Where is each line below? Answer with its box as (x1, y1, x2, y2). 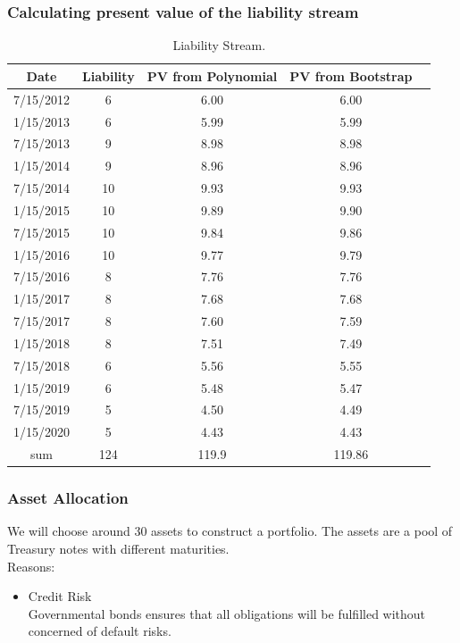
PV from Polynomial (146, 66, 278, 85)
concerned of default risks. (28, 622, 171, 640)
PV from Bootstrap (289, 66, 413, 85)
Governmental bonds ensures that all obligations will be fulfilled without (28, 604, 426, 622)
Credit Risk (28, 587, 92, 605)
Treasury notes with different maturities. (7, 539, 230, 558)
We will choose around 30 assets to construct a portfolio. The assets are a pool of (7, 522, 453, 540)
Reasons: (7, 556, 55, 575)
